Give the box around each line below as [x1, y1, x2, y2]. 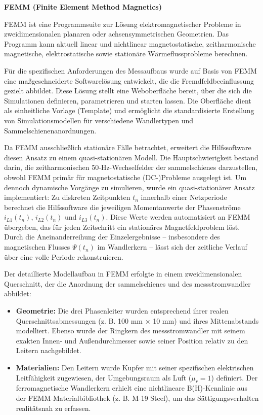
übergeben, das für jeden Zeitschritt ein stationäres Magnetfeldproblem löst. [4, 221, 240, 232]
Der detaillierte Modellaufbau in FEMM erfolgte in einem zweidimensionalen [4, 268, 242, 279]
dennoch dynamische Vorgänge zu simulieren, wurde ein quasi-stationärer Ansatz [4, 182, 255, 192]
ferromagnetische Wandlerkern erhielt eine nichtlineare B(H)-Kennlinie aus [16, 383, 247, 393]
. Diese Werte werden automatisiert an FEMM [106, 212, 250, 222]
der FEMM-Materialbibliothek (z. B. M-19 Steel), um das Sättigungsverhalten [16, 392, 259, 403]
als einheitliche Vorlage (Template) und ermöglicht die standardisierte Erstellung [4, 105, 254, 116]
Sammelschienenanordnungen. [4, 125, 97, 135]
